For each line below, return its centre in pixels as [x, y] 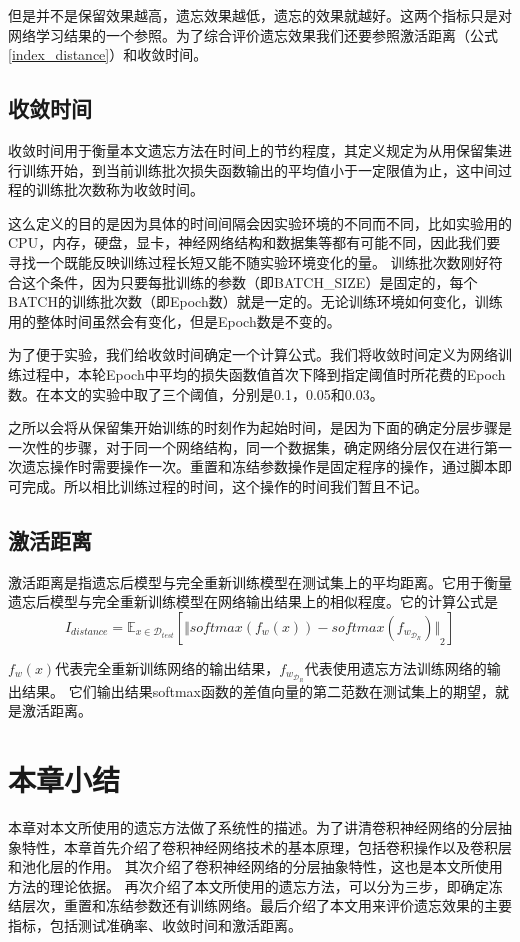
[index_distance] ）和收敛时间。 [108, 54]
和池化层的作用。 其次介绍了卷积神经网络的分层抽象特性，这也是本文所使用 [255, 866]
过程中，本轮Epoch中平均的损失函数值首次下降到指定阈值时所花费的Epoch [263, 373]
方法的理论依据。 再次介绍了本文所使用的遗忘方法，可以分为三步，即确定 [248, 885]
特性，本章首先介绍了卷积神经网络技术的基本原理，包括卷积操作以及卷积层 [266, 846]
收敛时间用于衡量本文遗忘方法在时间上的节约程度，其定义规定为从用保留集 [253, 149]
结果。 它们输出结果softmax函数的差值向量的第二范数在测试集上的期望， [258, 690]
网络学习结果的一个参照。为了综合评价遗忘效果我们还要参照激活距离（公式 [253, 34]
